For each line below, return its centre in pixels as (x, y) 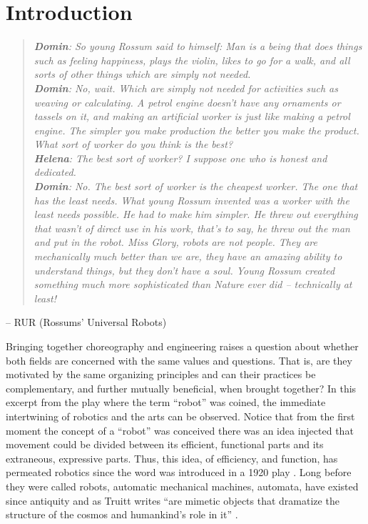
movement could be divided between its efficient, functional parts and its (165, 444)
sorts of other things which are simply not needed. (142, 74)
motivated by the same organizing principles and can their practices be (161, 374)
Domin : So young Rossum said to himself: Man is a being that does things (198, 46)
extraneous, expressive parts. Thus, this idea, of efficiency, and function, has (172, 458)
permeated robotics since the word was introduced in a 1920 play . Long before (179, 472)
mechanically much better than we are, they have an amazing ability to (188, 256)
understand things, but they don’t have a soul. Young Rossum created (184, 270)
